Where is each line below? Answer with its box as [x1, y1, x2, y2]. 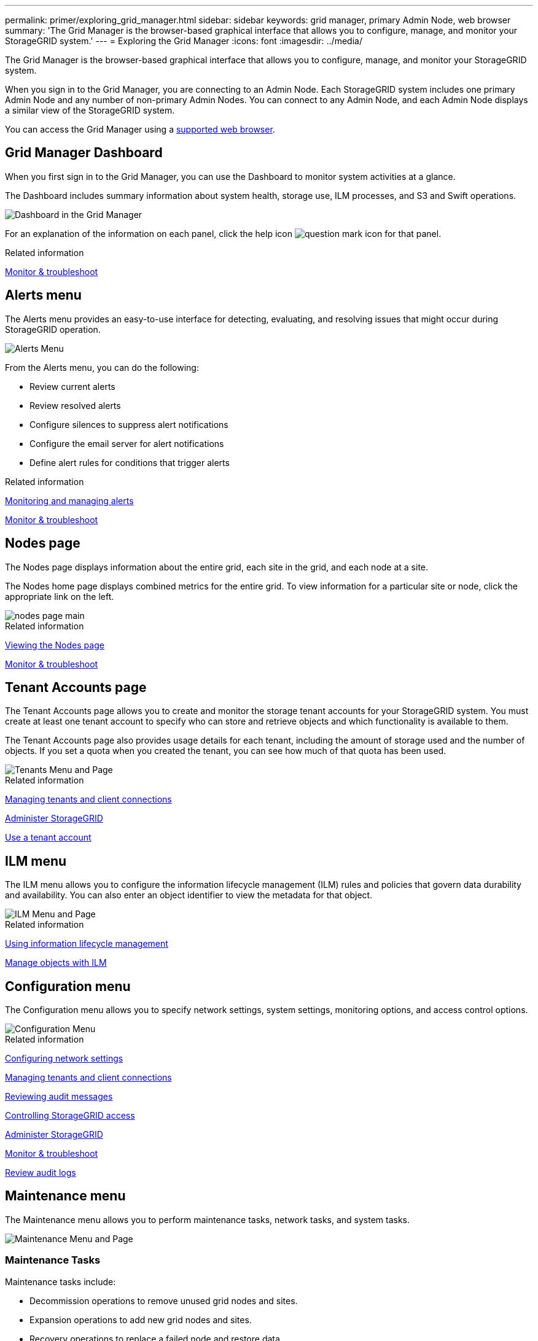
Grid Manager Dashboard [5, 145, 163, 161]
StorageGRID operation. [5, 324, 101, 335]
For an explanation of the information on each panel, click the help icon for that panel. [5, 228, 442, 239]
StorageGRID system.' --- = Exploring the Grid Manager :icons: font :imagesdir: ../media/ [5, 36, 362, 46]
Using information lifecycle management [5, 938, 168, 949]
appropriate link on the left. [5, 591, 114, 602]
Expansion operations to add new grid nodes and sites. [29, 1314, 252, 1325]
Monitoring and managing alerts [5, 495, 134, 506]
